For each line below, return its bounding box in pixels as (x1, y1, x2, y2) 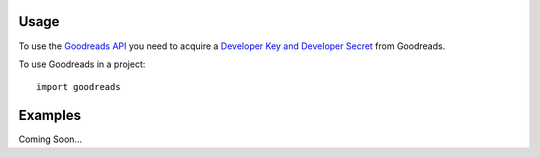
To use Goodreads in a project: (18, 58, 146, 70)
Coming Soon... (18, 133, 83, 145)
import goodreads (36, 81, 121, 93)
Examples (18, 107, 82, 124)
